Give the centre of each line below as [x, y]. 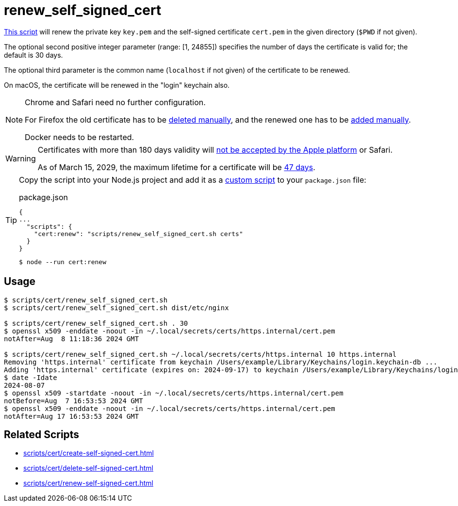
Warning [21, 158]
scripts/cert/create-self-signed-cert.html [89, 453]
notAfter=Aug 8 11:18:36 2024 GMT [72, 339]
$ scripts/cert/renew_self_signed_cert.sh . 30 [96, 323]
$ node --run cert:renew [63, 262]
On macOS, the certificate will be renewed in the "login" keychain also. [117, 85]
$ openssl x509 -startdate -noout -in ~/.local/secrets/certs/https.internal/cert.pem [174, 393]
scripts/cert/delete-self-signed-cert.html [88, 468]
